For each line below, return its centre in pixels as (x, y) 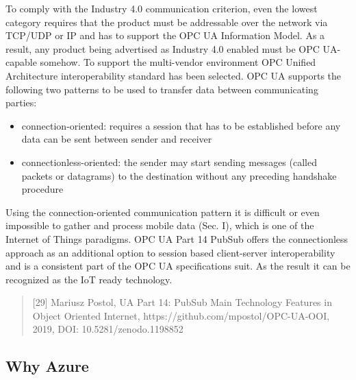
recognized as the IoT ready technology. (89, 279)
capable (21, 62)
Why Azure (47, 366)
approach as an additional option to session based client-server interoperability (170, 252)
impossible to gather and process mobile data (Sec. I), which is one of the (160, 225)
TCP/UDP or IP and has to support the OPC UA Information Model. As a (165, 35)
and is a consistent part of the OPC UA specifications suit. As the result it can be (178, 266)
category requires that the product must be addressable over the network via (167, 22)
